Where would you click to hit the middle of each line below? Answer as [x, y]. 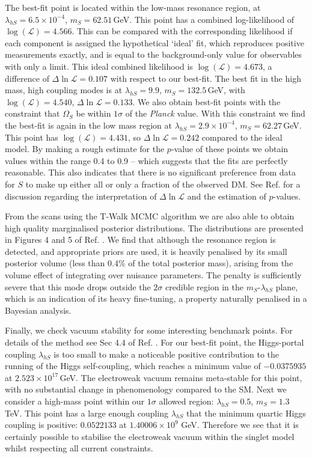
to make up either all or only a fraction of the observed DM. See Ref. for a [163, 184]
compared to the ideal [242, 137]
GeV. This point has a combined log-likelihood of [204, 19]
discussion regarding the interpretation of [81, 196]
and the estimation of [227, 196]
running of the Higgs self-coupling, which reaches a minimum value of [133, 366]
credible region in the [204, 286]
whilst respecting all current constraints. [79, 448]
